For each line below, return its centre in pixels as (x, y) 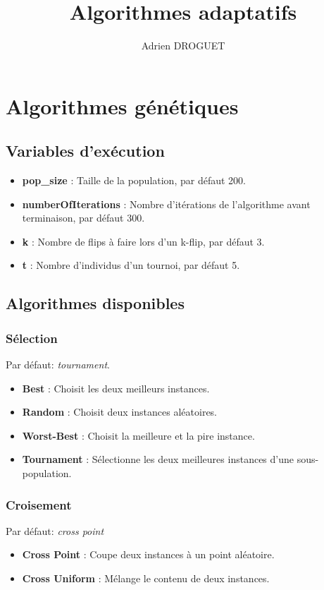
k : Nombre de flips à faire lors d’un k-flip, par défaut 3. (143, 241)
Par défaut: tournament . (58, 365)
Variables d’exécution (85, 151)
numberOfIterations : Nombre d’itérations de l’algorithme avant (166, 204)
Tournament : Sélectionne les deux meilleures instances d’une (158, 459)
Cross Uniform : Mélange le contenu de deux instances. (146, 578)
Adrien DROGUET (183, 46)
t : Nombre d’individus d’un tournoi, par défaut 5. (131, 265)
